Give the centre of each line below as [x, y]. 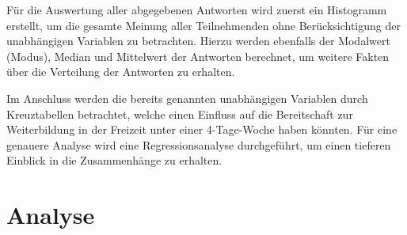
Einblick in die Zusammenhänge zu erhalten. [114, 160]
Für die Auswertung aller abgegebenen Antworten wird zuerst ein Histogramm [197, 9]
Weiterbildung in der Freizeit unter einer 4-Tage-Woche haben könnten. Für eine [202, 129]
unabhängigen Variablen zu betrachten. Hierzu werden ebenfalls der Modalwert [198, 41]
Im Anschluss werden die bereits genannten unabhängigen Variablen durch [187, 98]
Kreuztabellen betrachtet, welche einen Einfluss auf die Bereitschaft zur [180, 114]
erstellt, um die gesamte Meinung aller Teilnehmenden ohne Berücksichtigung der [203, 25]
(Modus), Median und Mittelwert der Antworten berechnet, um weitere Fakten [198, 56]
